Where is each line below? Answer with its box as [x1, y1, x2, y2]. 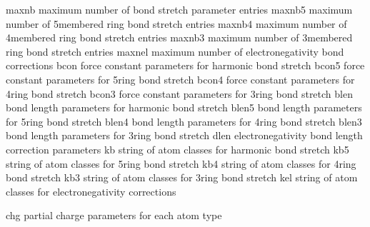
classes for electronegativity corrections [6, 183, 176, 198]
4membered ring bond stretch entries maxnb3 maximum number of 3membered [6, 30, 353, 45]
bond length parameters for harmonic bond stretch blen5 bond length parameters [6, 100, 362, 115]
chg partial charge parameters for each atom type [6, 208, 222, 223]
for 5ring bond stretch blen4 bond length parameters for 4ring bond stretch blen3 [6, 113, 362, 128]
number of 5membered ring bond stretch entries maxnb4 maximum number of [6, 16, 347, 31]
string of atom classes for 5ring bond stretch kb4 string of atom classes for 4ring [6, 156, 356, 171]
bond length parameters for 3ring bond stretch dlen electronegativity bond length [6, 128, 363, 143]
